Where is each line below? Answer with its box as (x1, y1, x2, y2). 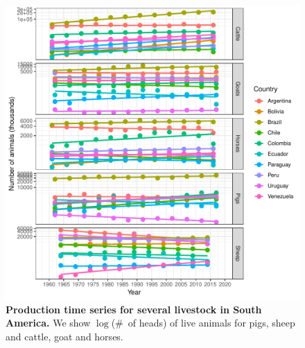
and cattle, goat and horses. (6, 329, 123, 343)
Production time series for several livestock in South (6, 302, 262, 316)
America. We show (6, 315, 91, 330)
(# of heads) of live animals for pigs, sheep (111, 315, 295, 330)
